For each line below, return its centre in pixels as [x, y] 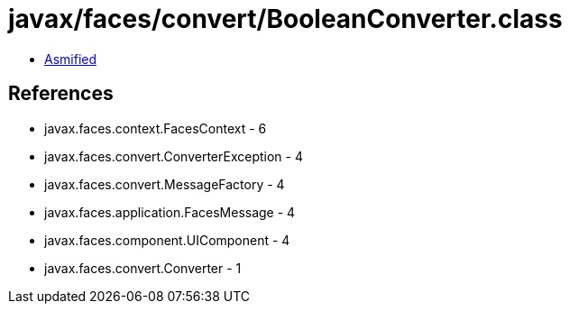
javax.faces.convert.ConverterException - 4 [174, 156]
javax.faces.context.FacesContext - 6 [156, 128]
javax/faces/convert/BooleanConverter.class [285, 19]
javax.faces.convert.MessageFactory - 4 [165, 184]
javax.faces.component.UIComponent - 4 [167, 240]
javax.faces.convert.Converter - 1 [143, 268]
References [61, 94]
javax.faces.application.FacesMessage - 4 [170, 212]
